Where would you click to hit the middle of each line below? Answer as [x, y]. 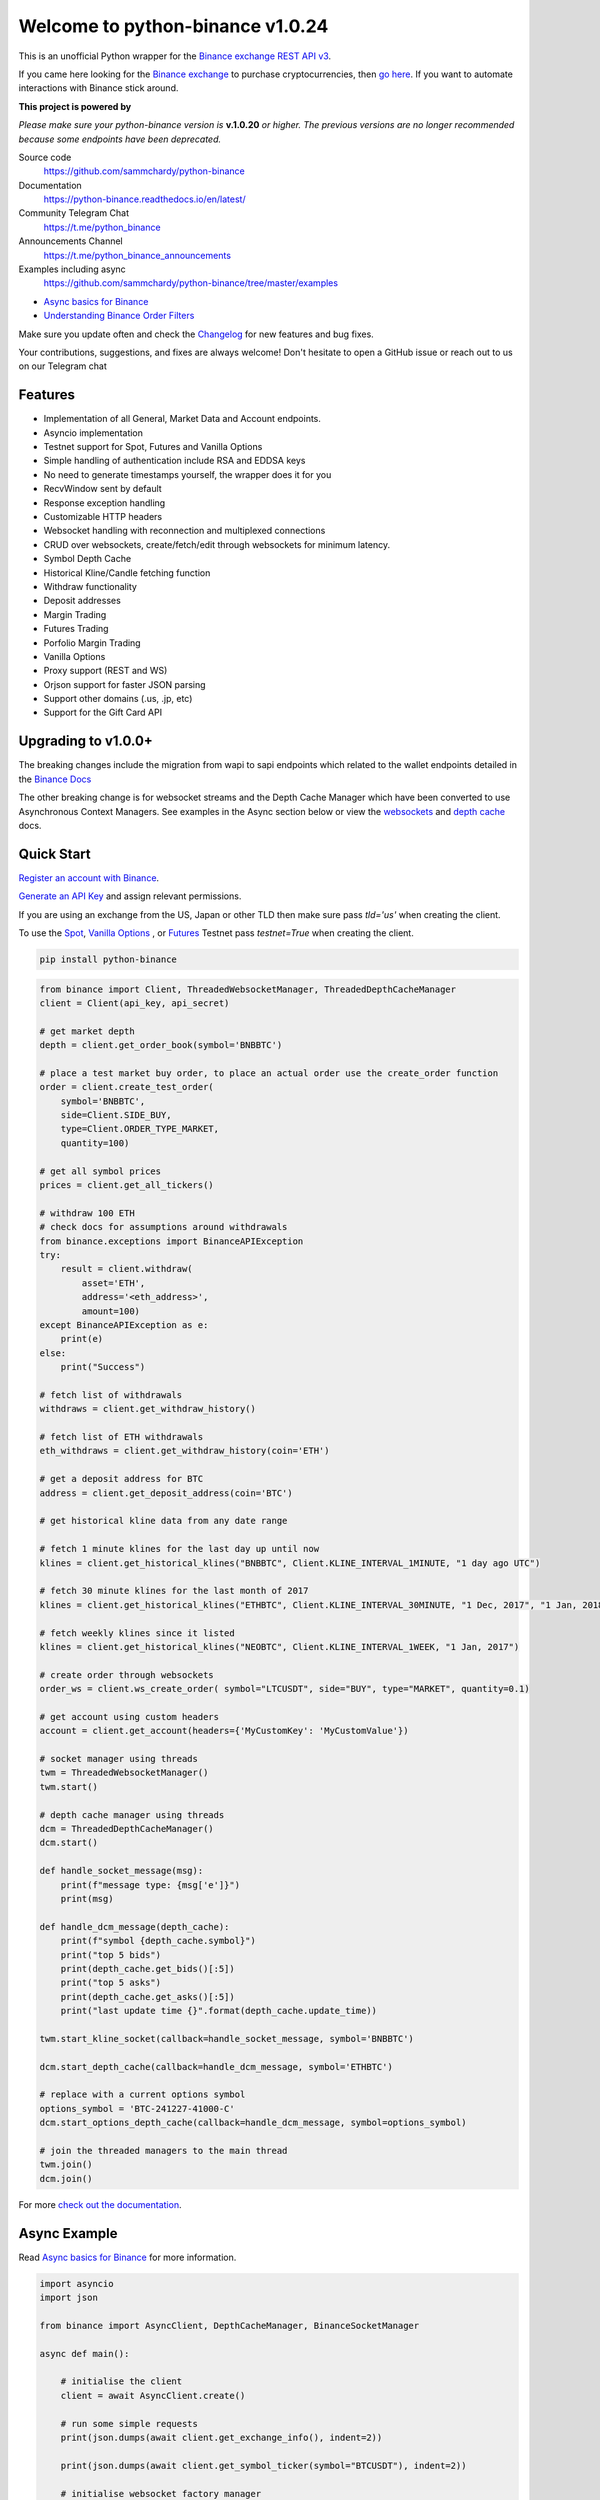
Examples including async [72, 269]
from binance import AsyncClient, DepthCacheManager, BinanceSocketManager [229, 2325]
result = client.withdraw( [127, 1269]
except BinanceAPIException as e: [124, 1324]
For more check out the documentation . [100, 2204]
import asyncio [76, 2283]
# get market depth [87, 1031]
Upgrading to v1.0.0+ [86, 741]
